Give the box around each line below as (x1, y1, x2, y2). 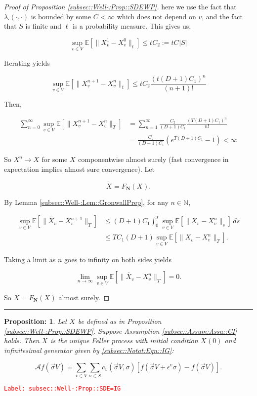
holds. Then (4, 335, 40, 346)
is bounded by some (31, 11, 91, 21)
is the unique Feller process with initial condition (50, 335, 198, 346)
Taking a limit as (4, 254, 56, 264)
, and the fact (202, 11, 243, 21)
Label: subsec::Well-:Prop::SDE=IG (4, 385, 121, 392)
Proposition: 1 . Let (4, 316, 67, 326)
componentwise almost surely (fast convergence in (78, 154, 229, 164)
